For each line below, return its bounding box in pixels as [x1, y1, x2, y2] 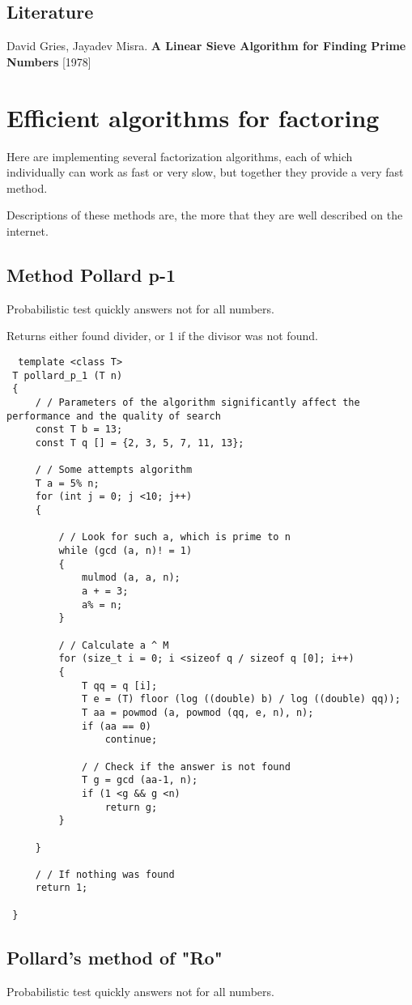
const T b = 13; [35, 424, 123, 436]
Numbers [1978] [6, 53, 91, 70]
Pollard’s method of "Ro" [6, 944, 223, 969]
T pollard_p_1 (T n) [12, 369, 123, 381]
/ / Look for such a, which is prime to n [58, 531, 291, 543]
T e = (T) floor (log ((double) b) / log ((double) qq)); [82, 693, 401, 705]
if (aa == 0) [82, 720, 151, 732]
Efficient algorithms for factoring [6, 100, 380, 134]
